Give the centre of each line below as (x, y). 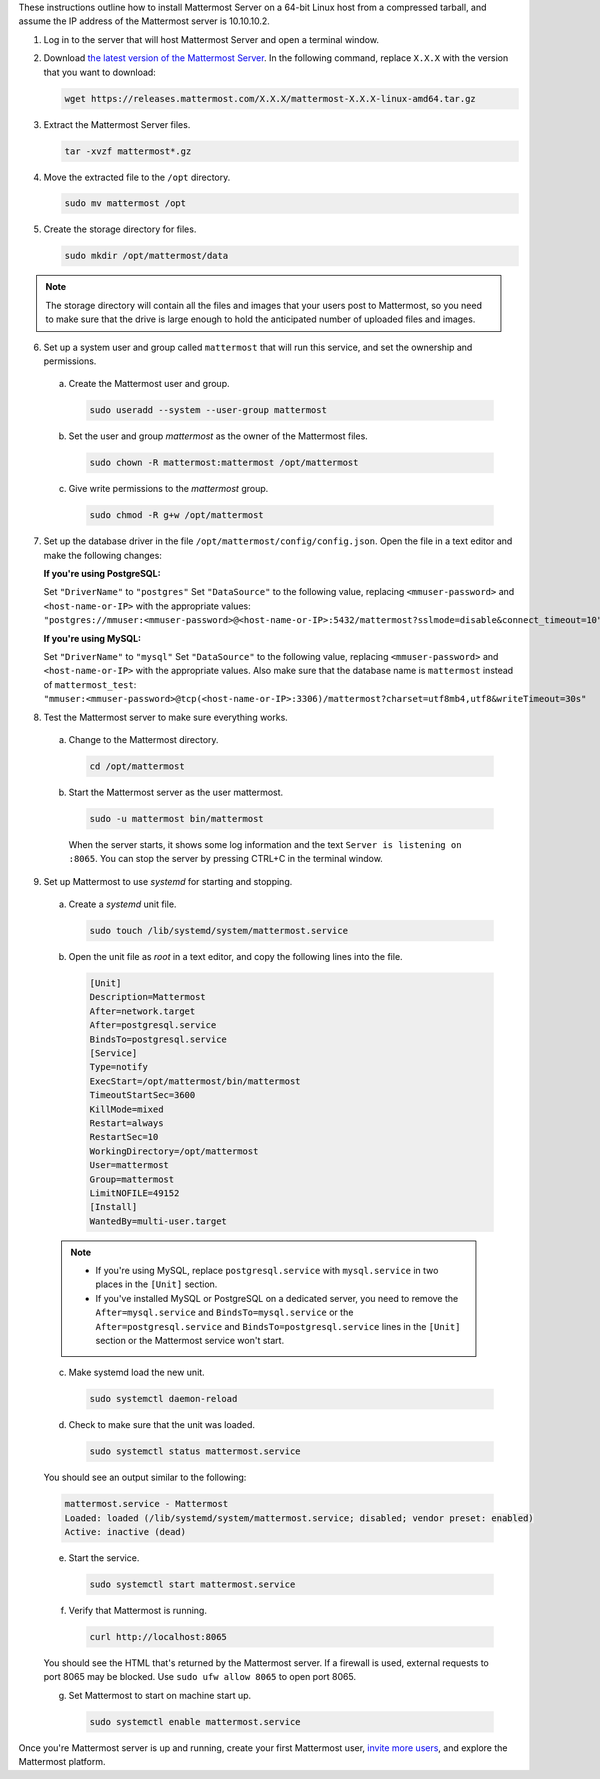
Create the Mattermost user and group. (149, 384)
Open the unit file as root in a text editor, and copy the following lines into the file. (236, 957)
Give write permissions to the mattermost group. (168, 489)
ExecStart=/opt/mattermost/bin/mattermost (195, 1081)
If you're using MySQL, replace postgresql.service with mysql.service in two (267, 1271)
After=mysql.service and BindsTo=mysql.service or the (224, 1312)
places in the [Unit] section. (156, 1284)
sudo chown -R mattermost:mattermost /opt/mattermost (224, 463)
